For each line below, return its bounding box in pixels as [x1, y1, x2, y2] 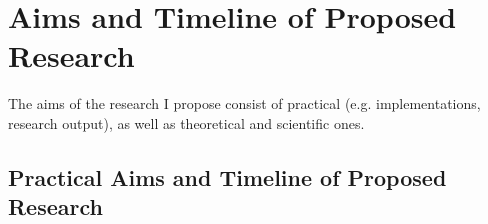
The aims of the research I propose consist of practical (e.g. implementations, [8, 93, 481, 114]
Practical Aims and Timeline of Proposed [8, 161, 447, 192]
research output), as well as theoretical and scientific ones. [8, 112, 365, 133]
